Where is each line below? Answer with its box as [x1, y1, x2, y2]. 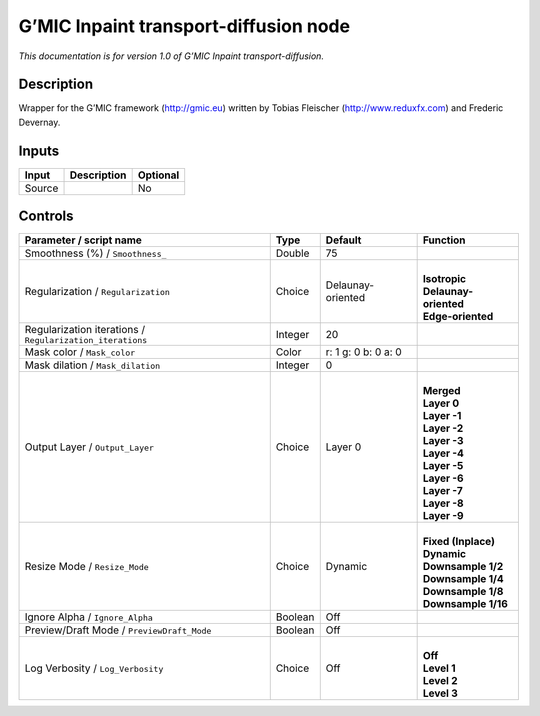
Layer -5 [422, 459, 464, 473]
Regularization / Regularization [24, 285, 170, 299]
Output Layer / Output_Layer [24, 440, 155, 454]
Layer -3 [422, 434, 464, 448]
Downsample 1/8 [422, 585, 504, 599]
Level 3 [422, 686, 459, 700]
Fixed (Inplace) [422, 535, 495, 549]
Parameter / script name [24, 233, 142, 247]
